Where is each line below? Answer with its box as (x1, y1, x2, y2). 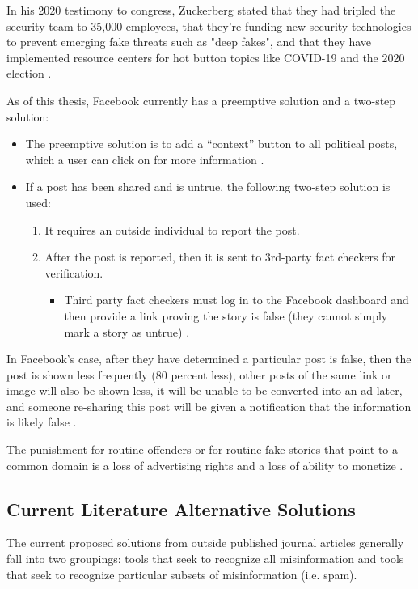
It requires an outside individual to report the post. (44, 221, 300, 238)
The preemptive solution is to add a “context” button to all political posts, (25, 135, 398, 152)
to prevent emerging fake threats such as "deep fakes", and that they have (6, 33, 372, 50)
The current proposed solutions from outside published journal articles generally (6, 534, 404, 551)
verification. (44, 264, 103, 281)
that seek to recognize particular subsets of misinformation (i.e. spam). (6, 566, 357, 583)
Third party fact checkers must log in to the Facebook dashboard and (64, 291, 409, 308)
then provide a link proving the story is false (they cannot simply (64, 307, 388, 324)
